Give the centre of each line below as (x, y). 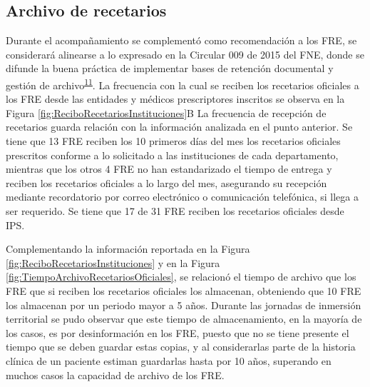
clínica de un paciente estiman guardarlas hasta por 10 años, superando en (169, 360)
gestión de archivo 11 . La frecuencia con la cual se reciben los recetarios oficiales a (183, 84)
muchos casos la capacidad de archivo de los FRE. (115, 375)
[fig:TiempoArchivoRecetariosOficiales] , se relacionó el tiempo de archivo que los (181, 277)
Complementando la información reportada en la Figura (128, 249)
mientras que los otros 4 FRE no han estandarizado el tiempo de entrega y (169, 169)
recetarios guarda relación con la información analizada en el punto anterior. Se (179, 127)
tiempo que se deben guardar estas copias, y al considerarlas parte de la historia (181, 347)
